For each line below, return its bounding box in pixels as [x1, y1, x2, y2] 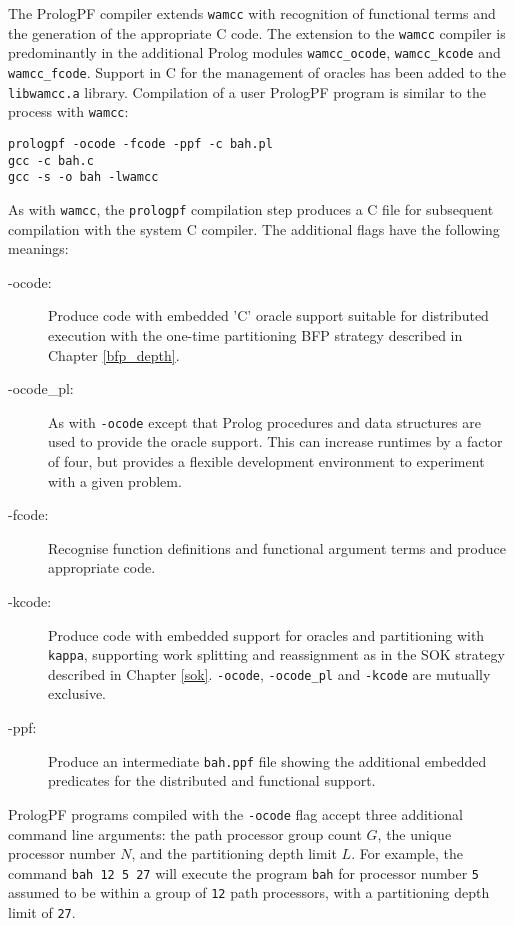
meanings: [8, 238, 69, 259]
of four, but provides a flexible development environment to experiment [48, 450, 485, 471]
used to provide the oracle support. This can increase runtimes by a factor [48, 431, 503, 452]
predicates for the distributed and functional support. [48, 770, 376, 791]
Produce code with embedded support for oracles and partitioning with [48, 624, 485, 645]
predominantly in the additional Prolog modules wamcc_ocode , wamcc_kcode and [8, 42, 501, 63]
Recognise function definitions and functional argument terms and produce [48, 537, 506, 558]
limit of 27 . [8, 902, 76, 923]
